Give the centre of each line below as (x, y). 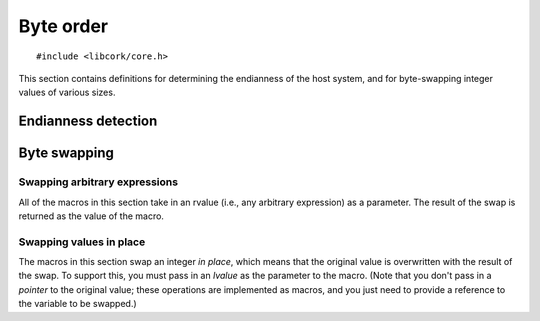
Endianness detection (88, 121)
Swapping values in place (82, 242)
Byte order (63, 26)
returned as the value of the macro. (91, 216)
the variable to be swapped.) (77, 304)
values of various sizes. (67, 92)
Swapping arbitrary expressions (98, 182)
